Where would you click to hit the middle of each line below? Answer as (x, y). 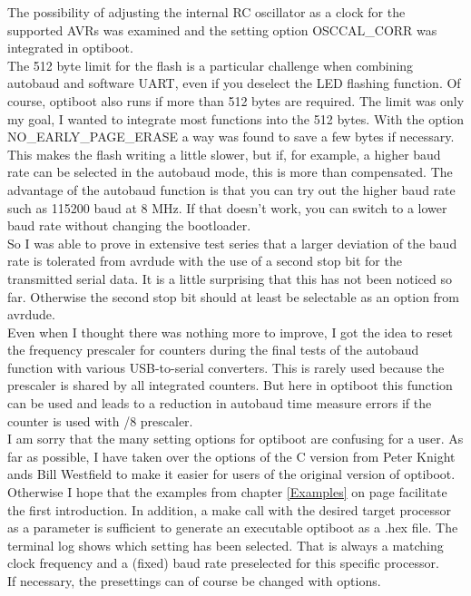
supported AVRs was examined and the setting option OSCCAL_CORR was (222, 29)
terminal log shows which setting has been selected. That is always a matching (226, 545)
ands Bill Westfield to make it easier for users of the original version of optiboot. (231, 474)
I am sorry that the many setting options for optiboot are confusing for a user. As (235, 439)
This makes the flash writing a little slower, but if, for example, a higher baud (224, 154)
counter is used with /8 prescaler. (100, 420)
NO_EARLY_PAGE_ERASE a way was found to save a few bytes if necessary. (231, 137)
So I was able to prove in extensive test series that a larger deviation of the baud (232, 243)
